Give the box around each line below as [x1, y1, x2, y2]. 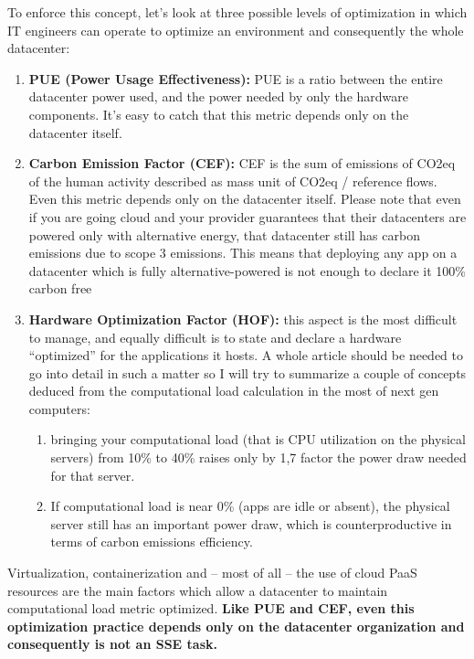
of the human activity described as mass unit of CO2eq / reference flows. [28, 171, 437, 190]
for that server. [50, 465, 135, 484]
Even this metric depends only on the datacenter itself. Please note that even [28, 189, 461, 208]
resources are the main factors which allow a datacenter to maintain [7, 580, 388, 600]
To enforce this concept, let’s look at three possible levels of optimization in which [7, 3, 468, 21]
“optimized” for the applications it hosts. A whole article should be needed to [28, 345, 464, 365]
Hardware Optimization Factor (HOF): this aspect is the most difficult [28, 309, 458, 328]
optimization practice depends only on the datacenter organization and [7, 616, 465, 635]
